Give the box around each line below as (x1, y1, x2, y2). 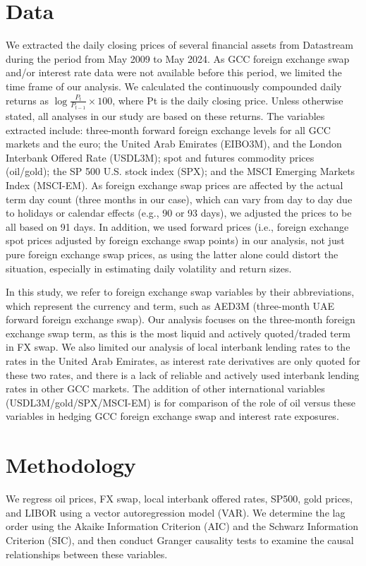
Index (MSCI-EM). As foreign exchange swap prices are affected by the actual (6, 177, 343, 192)
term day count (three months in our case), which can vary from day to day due (6, 191, 353, 206)
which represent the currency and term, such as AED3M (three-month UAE (6, 298, 335, 313)
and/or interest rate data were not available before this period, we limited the (6, 65, 342, 80)
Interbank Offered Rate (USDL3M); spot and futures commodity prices (6, 150, 315, 164)
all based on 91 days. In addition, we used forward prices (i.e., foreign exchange (6, 219, 349, 234)
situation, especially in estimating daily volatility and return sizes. (6, 260, 292, 275)
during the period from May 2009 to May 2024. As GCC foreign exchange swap (6, 51, 350, 66)
